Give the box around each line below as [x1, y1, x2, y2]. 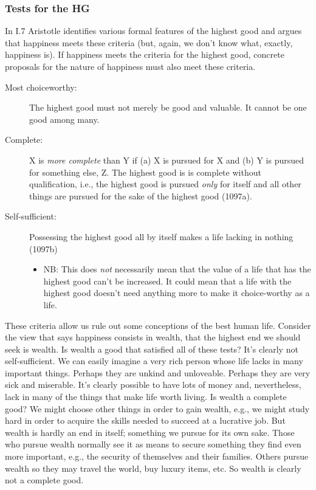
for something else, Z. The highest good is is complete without [29, 165, 261, 178]
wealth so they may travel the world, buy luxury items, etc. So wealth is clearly [5, 461, 301, 474]
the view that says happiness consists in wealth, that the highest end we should [5, 331, 301, 343]
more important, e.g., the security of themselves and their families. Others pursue [5, 450, 309, 463]
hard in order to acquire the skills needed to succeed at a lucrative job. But [5, 414, 286, 427]
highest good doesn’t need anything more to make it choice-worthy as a [43, 286, 310, 299]
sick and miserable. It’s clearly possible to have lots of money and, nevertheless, [5, 378, 301, 391]
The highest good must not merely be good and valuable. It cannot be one [29, 101, 307, 114]
